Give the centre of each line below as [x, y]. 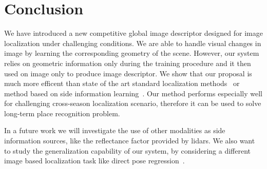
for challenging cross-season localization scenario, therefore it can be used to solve [133, 103]
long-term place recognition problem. [62, 113]
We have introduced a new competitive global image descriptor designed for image [133, 33]
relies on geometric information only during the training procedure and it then [128, 63]
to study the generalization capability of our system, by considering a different [127, 150]
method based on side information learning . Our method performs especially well [133, 93]
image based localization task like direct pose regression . [94, 161]
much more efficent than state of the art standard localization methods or [122, 83]
